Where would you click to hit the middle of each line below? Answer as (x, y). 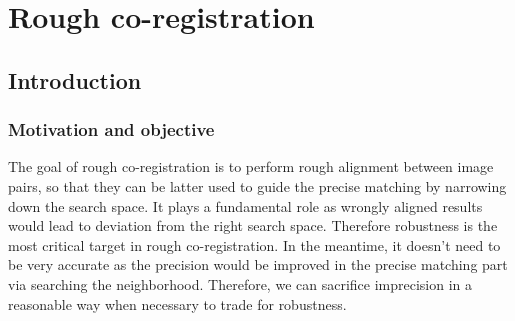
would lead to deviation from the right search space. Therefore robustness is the (253, 225)
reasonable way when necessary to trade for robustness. (177, 303)
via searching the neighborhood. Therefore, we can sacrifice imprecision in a (240, 283)
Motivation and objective (111, 129)
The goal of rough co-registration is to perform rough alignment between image (251, 166)
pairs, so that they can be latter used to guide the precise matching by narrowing (257, 185)
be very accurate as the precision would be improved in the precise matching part (258, 264)
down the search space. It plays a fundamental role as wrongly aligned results (245, 205)
